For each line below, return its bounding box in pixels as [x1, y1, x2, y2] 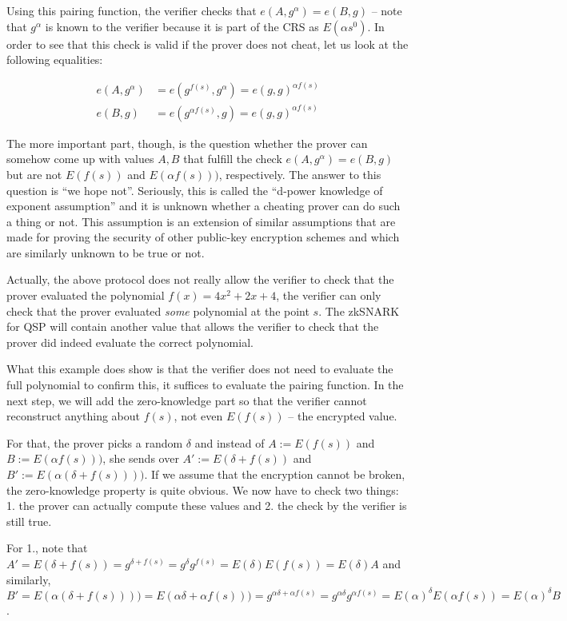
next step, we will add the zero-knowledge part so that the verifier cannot [6, 392, 367, 408]
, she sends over [102, 450, 179, 467]
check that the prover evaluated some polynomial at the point [6, 302, 309, 319]
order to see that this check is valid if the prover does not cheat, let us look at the [6, 35, 409, 52]
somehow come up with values [6, 150, 154, 167]
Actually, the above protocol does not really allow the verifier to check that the [6, 271, 394, 288]
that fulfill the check [183, 150, 282, 167]
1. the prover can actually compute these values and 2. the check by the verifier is [6, 497, 407, 514]
